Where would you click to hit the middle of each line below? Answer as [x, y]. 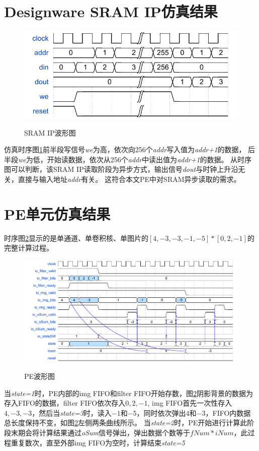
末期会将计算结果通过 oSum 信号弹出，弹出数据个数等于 [100, 433]
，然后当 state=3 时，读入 [72, 412]
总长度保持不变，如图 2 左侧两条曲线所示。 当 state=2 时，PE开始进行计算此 [126, 423]
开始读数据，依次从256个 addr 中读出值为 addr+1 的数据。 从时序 [149, 159]
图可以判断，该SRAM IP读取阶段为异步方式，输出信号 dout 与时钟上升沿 [121, 169]
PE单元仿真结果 [57, 213]
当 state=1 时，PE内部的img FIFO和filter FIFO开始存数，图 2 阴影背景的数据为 [128, 393]
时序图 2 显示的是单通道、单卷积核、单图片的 [76, 238]
